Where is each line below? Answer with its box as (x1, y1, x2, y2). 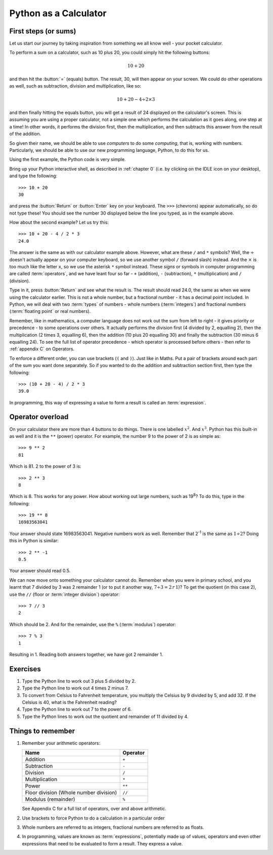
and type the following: (9, 173, 58, 179)
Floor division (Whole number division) (25, 789, 117, 796)
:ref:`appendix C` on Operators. (9, 346, 75, 352)
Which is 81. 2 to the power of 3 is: (9, 463, 82, 469)
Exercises (9, 665, 41, 673)
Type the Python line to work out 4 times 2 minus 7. (22, 685, 129, 691)
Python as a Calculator (9, 8, 107, 19)
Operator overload (9, 413, 69, 421)
